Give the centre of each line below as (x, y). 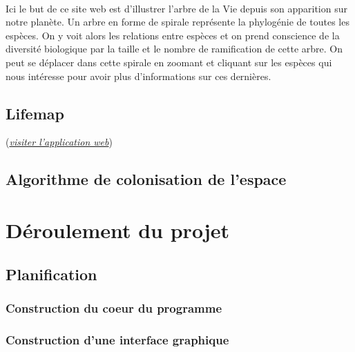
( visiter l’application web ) (59, 142)
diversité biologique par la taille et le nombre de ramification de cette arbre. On (174, 49)
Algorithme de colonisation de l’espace (146, 179)
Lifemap (35, 113)
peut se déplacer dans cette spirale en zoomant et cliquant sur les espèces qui (169, 62)
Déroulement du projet (117, 229)
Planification (51, 274)
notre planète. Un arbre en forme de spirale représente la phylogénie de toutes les (177, 22)
